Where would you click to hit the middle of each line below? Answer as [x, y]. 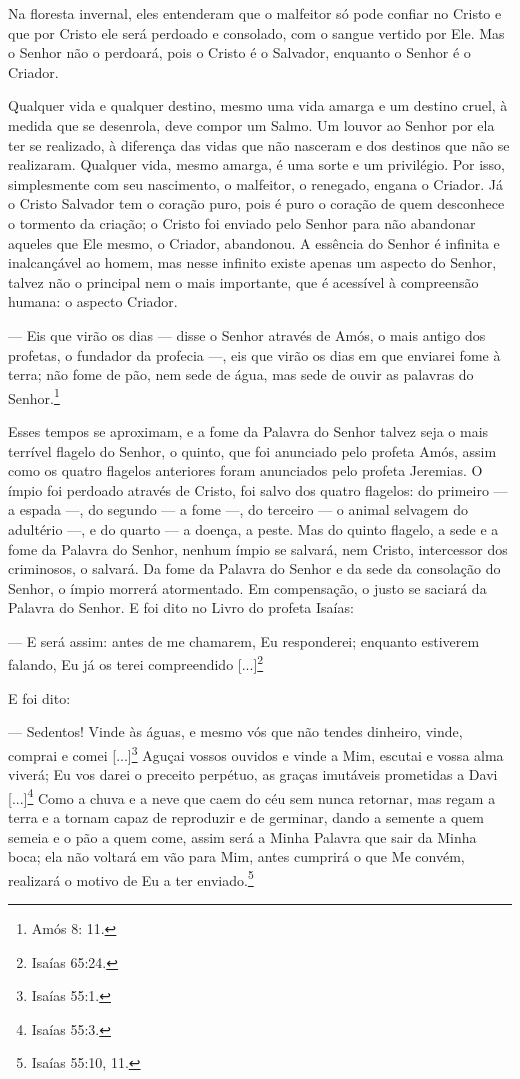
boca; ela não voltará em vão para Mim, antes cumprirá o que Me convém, [236, 856]
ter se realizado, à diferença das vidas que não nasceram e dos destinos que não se [259, 144]
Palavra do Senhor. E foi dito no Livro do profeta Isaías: [181, 607]
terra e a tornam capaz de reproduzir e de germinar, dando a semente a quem [246, 817]
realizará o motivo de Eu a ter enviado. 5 [131, 878]
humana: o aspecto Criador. [93, 301]
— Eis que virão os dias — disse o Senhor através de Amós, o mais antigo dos [247, 334]
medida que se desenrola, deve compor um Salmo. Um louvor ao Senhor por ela [251, 124]
